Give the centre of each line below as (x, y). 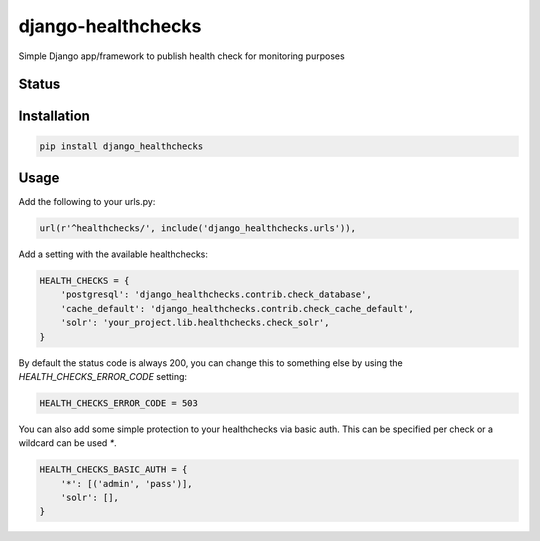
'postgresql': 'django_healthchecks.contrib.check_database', (216, 294)
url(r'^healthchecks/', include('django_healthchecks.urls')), (198, 228)
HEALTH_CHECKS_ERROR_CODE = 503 (119, 403)
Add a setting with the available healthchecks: (113, 254)
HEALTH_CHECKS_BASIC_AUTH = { (113, 469)
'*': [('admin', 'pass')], (127, 483)
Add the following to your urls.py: (87, 202)
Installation (54, 116)
